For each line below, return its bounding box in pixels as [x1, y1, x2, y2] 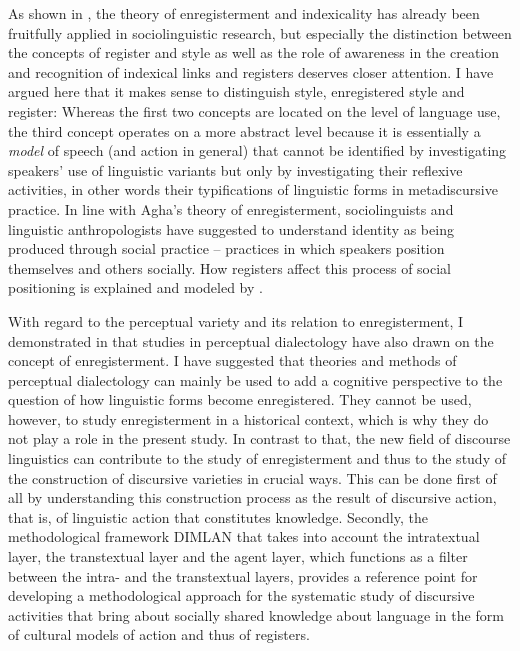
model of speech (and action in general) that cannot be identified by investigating [8, 140, 507, 161]
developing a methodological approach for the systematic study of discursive [8, 585, 475, 606]
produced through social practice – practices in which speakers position [8, 238, 445, 259]
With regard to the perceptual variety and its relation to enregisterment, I [8, 310, 464, 331]
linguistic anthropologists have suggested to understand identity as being [8, 218, 454, 239]
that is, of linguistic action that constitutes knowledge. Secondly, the [8, 506, 428, 527]
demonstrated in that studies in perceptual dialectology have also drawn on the [8, 330, 494, 351]
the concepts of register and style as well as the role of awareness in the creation [8, 42, 500, 63]
